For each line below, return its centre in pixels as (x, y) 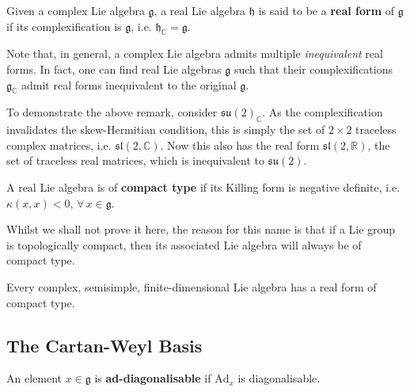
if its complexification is (64, 26)
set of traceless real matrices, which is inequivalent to (135, 160)
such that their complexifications (313, 69)
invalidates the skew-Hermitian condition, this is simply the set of (166, 129)
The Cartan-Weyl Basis (104, 345)
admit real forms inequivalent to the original (129, 84)
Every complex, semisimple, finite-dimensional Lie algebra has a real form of (192, 286)
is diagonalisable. (279, 378)
